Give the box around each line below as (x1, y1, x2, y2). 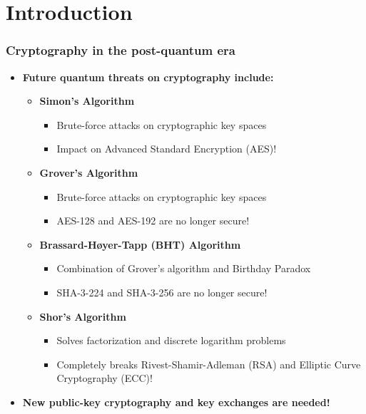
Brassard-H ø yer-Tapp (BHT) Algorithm (39, 237, 241, 252)
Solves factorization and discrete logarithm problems (56, 333, 286, 348)
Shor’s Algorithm (39, 309, 126, 324)
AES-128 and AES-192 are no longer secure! (56, 213, 250, 228)
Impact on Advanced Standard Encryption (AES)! (56, 141, 277, 156)
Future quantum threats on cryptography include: (22, 69, 274, 84)
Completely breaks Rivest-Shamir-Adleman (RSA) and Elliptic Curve (56, 356, 361, 371)
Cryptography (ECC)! (56, 371, 153, 385)
